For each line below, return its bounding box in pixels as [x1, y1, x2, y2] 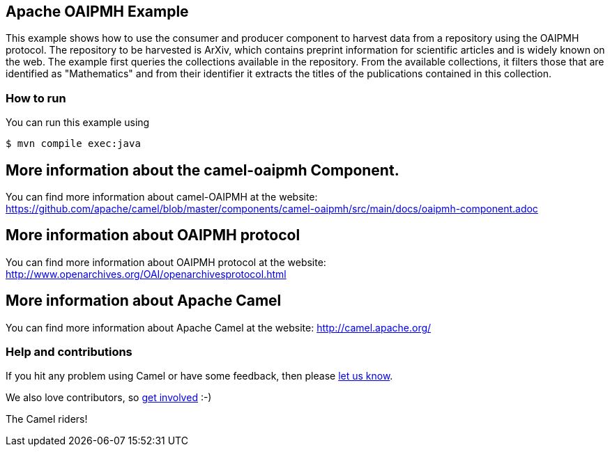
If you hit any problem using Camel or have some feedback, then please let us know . [6, 370, 393, 382]
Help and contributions [6, 345, 132, 359]
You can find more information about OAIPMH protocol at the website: [6, 256, 326, 268]
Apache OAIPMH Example [6, 3, 189, 20]
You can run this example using [6, 116, 150, 129]
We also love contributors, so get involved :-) [6, 391, 212, 404]
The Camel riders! [6, 413, 88, 426]
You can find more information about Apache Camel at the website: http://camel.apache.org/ [6, 321, 432, 334]
